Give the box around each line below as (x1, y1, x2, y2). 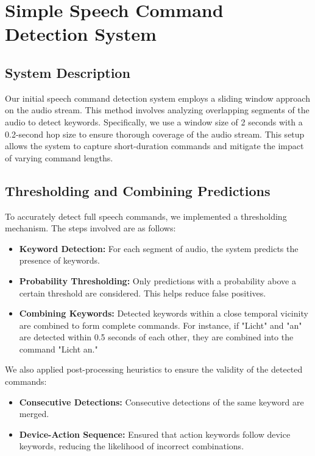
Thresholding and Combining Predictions (5, 181, 271, 200)
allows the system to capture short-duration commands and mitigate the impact (5, 139, 304, 152)
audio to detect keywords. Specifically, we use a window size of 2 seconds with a (5, 115, 303, 128)
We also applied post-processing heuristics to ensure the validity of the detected (5, 363, 303, 376)
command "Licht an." (19, 342, 98, 355)
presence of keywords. (19, 254, 100, 267)
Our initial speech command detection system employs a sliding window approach (5, 91, 310, 104)
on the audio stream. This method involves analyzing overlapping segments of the (5, 103, 310, 116)
